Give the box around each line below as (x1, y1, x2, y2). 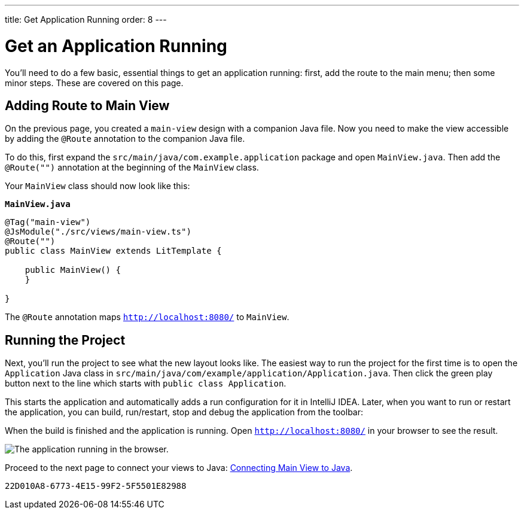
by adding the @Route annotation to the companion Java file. (5, 133, 245, 144)
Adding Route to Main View (5, 98, 170, 113)
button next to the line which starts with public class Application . (5, 378, 287, 389)
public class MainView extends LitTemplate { (5, 246, 222, 256)
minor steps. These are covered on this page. (5, 77, 184, 88)
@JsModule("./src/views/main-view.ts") (5, 227, 191, 237)
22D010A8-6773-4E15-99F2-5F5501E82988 (5, 481, 187, 491)
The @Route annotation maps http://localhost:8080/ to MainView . (5, 312, 290, 323)
